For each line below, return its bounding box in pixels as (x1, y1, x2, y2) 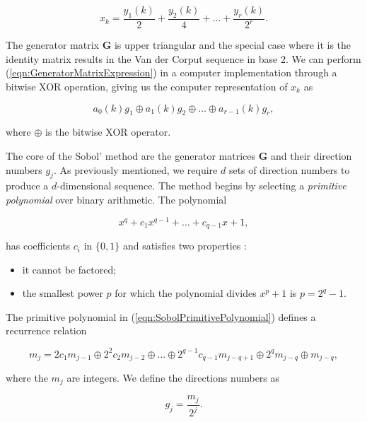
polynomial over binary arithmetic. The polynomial (6, 192, 227, 206)
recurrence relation (6, 323, 87, 338)
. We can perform (285, 51, 361, 66)
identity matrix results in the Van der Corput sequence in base (6, 51, 278, 66)
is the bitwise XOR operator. (45, 124, 171, 139)
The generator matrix (6, 37, 99, 52)
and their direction (270, 148, 352, 163)
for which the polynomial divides (115, 286, 257, 300)
